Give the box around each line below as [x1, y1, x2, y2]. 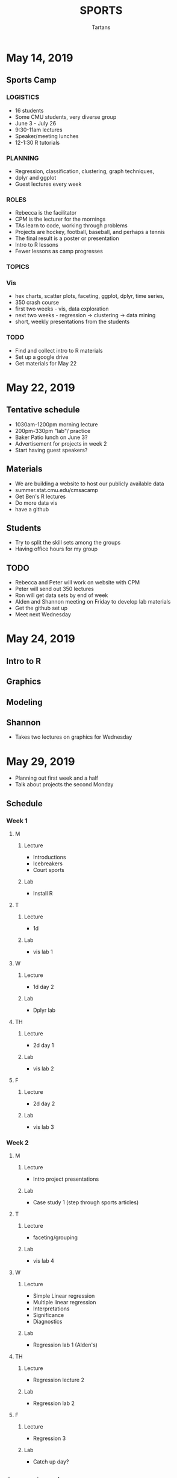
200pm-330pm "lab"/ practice [14, 427, 91, 434]
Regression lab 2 [33, 1400, 75, 1407]
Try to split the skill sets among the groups [14, 539, 121, 546]
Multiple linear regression [33, 1299, 96, 1306]
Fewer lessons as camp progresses [14, 248, 104, 255]
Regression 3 [33, 1435, 66, 1442]
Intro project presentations [33, 1175, 99, 1183]
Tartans [92, 24, 111, 31]
